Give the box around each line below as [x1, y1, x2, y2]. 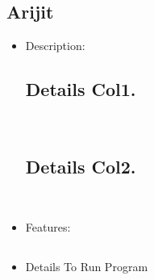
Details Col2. [25, 153, 136, 178]
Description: [25, 37, 85, 54]
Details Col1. [25, 77, 136, 102]
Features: [25, 219, 71, 236]
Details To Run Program [25, 258, 148, 275]
